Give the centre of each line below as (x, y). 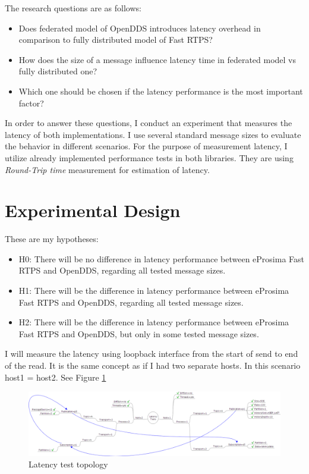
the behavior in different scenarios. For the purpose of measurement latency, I (146, 146)
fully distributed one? (58, 71)
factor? (31, 103)
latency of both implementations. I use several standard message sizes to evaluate (153, 134)
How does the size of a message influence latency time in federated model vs (157, 59)
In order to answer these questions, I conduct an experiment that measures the (149, 123)
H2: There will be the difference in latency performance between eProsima (154, 322)
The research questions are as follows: (73, 8)
